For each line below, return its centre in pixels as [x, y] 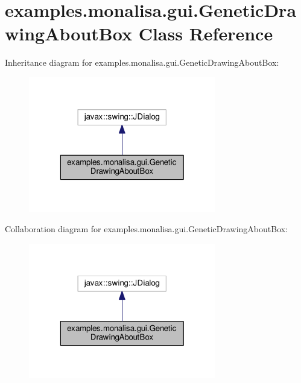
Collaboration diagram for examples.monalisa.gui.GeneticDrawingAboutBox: [147, 229]
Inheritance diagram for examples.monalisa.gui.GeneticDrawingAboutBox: [142, 62]
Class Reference [206, 33]
